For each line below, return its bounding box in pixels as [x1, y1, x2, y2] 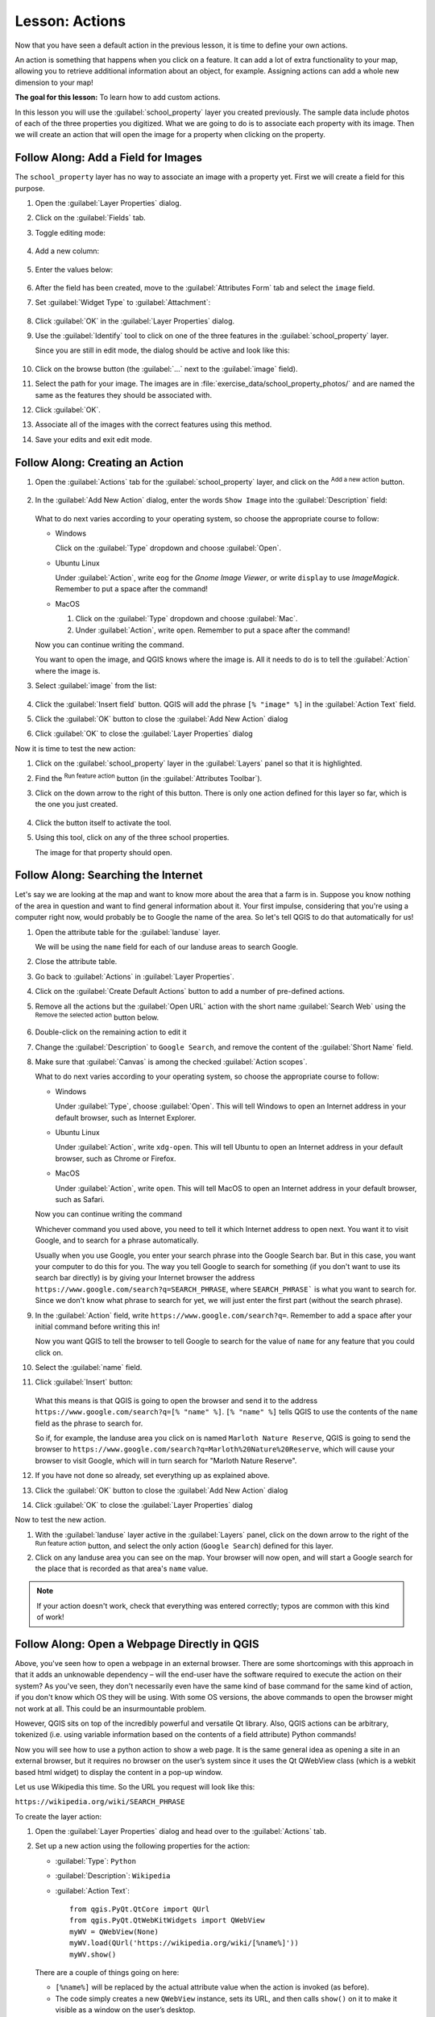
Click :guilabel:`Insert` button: [35, 1377, 133, 1387]
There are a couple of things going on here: [35, 1968, 180, 1977]
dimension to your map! [14, 77, 94, 87]
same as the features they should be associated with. [35, 390, 213, 399]
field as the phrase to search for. [35, 1418, 143, 1428]
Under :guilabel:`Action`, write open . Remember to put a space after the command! [75, 625, 350, 635]
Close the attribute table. [35, 957, 118, 967]
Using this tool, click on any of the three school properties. [35, 833, 230, 842]
